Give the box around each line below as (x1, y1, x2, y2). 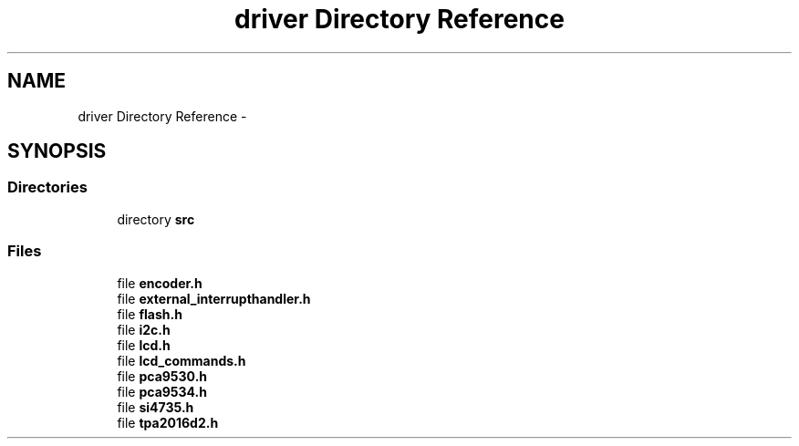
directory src (117, 211, 195, 227)
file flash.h (117, 306, 182, 322)
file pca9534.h (117, 383, 208, 399)
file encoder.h (117, 275, 202, 291)
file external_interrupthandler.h (117, 290, 311, 306)
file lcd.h (117, 337, 171, 353)
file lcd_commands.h (117, 352, 246, 368)
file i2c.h (117, 321, 171, 337)
